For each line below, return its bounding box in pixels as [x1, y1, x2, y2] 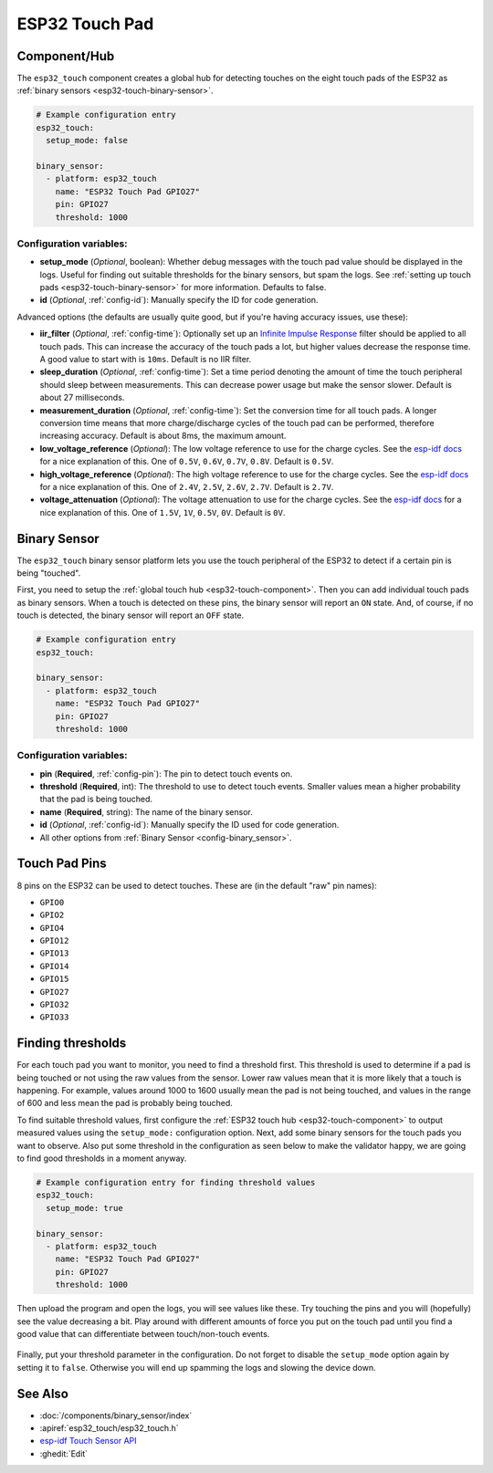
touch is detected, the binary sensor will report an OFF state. [16, 610, 245, 621]
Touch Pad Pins [16, 856, 107, 872]
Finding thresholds [16, 1036, 127, 1051]
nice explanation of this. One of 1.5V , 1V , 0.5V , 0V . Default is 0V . [39, 507, 286, 517]
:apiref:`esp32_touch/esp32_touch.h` [39, 1423, 179, 1433]
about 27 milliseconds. [39, 392, 125, 403]
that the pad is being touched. [39, 794, 153, 805]
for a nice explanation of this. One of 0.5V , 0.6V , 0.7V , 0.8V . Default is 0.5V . [39, 456, 334, 467]
